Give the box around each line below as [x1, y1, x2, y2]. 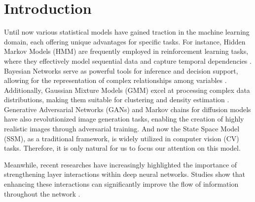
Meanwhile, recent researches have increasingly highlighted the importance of [4, 159, 237, 169]
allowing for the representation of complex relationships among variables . [4, 75, 227, 85]
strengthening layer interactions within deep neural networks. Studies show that [4, 169, 246, 179]
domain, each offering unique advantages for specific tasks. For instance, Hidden [4, 36, 246, 46]
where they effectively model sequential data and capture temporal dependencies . [4, 55, 252, 66]
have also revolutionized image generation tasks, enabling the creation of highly [4, 114, 244, 124]
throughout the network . [4, 188, 80, 199]
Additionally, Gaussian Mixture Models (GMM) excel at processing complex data [4, 84, 250, 95]
